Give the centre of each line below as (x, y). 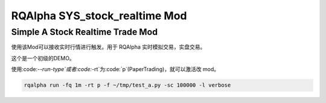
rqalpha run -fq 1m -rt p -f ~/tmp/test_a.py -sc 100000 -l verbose (127, 85)
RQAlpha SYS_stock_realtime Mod (99, 16)
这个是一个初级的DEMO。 (43, 58)
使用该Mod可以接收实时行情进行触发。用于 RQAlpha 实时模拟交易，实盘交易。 (108, 47)
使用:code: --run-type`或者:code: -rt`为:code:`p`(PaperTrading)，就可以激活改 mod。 (115, 69)
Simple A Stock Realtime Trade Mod (85, 32)
